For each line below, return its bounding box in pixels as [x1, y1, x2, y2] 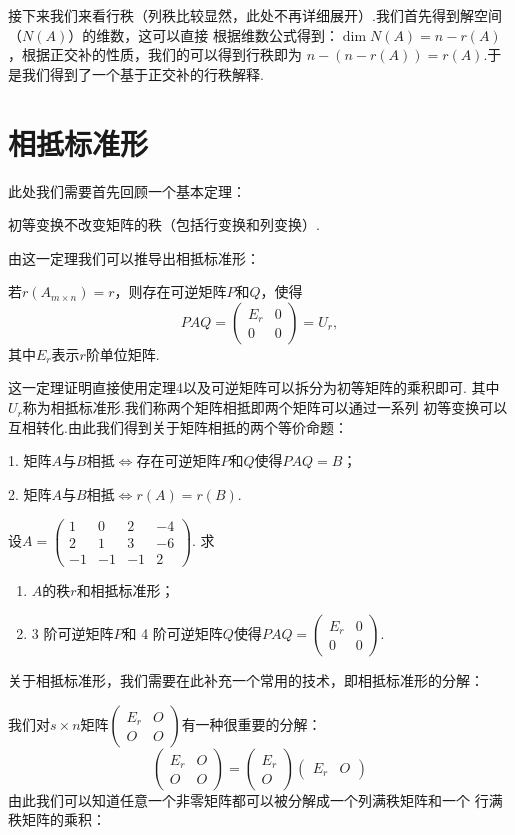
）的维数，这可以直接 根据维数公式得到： [68, 24, 339, 45]
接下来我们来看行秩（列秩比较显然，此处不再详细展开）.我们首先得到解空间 [8, 5, 502, 25]
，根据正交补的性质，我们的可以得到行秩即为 [8, 44, 302, 65]
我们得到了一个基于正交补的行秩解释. [21, 63, 264, 84]
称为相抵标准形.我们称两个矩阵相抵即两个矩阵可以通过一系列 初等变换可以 [22, 397, 508, 418]
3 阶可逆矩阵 [31, 623, 114, 644]
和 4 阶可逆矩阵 [122, 623, 223, 644]
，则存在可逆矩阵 [114, 281, 227, 302]
